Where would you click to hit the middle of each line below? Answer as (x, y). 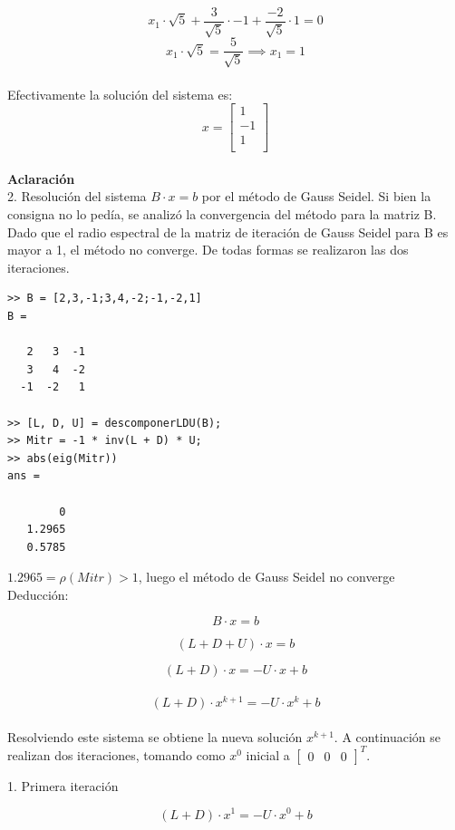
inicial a (268, 754)
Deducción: (38, 594)
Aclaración (41, 178)
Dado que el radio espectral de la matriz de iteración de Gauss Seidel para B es (228, 232)
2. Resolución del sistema (77, 196)
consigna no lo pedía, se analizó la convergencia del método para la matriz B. (222, 214)
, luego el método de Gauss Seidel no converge (266, 577)
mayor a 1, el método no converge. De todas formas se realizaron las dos (208, 250)
